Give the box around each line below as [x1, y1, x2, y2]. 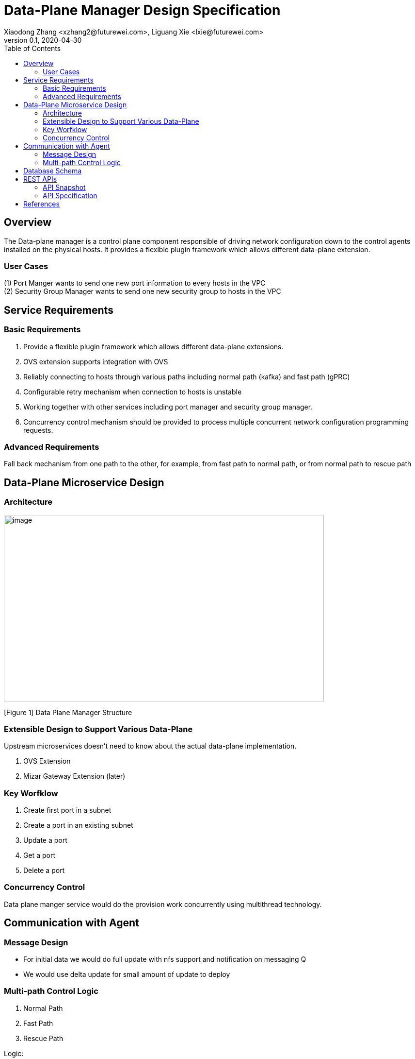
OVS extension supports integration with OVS [23, 357, 168, 366]
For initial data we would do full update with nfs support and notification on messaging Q [23, 955, 306, 963]
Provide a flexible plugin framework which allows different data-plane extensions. [23, 342, 284, 351]
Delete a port [23, 866, 65, 875]
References [23, 199, 60, 208]
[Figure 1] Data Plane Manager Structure [4, 708, 132, 717]
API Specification [43, 191, 97, 200]
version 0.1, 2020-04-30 [4, 35, 82, 44]
